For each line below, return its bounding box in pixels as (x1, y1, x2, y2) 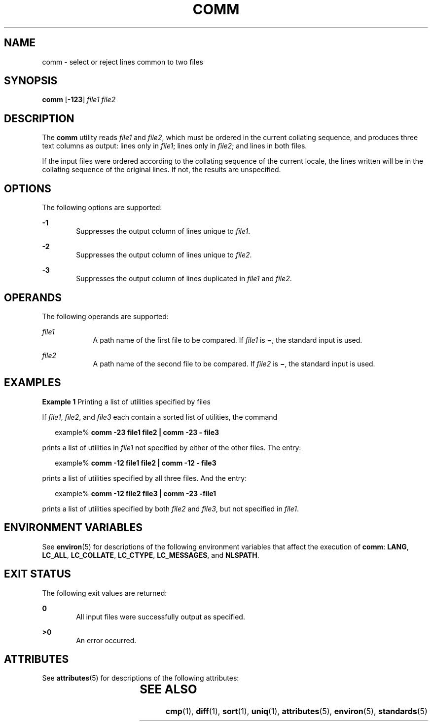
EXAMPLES (4, 376, 61, 389)
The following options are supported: (42, 203, 162, 212)
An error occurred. (76, 636, 137, 645)
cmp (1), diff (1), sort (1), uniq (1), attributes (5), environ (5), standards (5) (165, 706, 428, 717)
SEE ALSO (140, 682, 197, 697)
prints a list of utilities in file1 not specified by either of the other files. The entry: (42, 443, 301, 452)
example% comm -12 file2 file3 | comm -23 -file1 (55, 489, 216, 498)
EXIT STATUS (4, 568, 71, 580)
